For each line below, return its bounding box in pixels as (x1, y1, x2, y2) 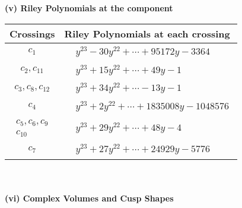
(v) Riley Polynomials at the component (5, 2, 173, 14)
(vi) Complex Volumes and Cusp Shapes (5, 191, 174, 204)
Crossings (9, 26, 55, 40)
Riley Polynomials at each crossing (64, 26, 230, 40)
